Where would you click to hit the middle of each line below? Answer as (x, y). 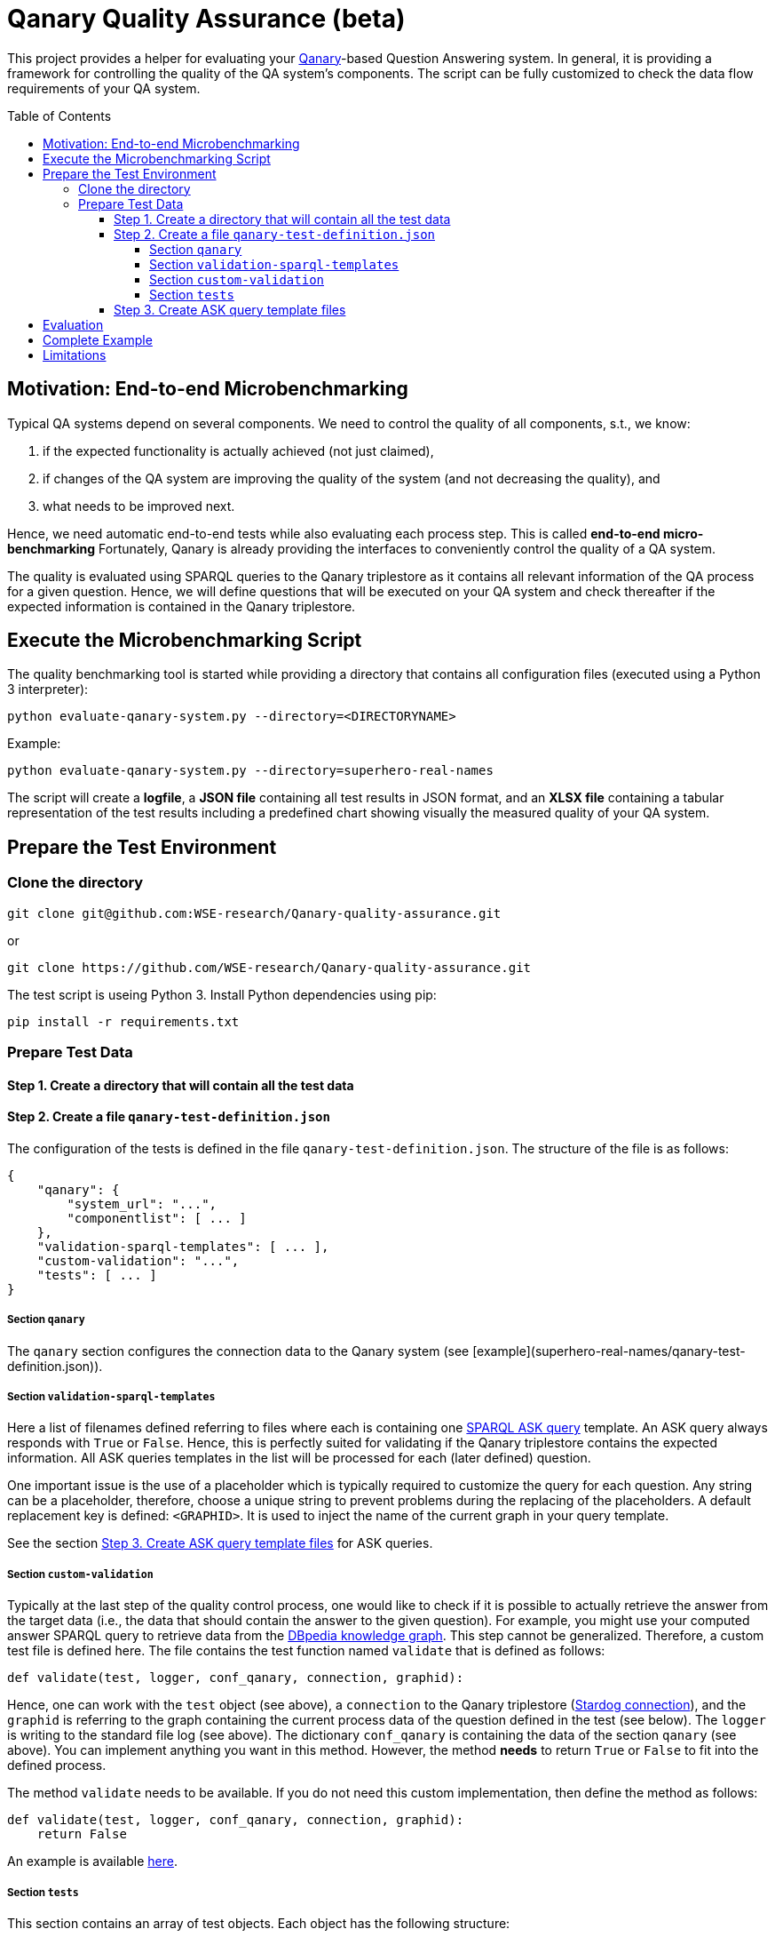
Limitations (75, 355)
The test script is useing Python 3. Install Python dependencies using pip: (222, 994)
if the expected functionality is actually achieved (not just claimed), (238, 450)
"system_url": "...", (142, 1204)
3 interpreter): (48, 690)
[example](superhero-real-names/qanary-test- (609, 1351)
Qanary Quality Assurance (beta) (206, 19)
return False (82, 1834)
